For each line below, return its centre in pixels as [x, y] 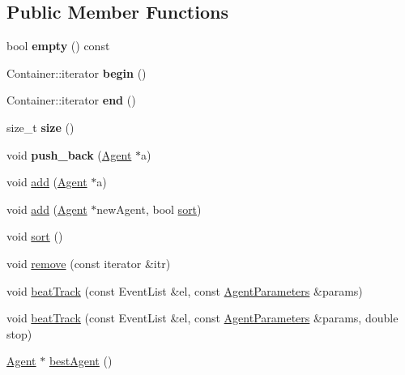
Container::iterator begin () [77, 72]
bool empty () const [58, 46]
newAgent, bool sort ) [149, 209]
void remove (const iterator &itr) [89, 263]
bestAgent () [81, 361]
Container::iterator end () [71, 100]
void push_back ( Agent [69, 154]
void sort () [35, 236]
